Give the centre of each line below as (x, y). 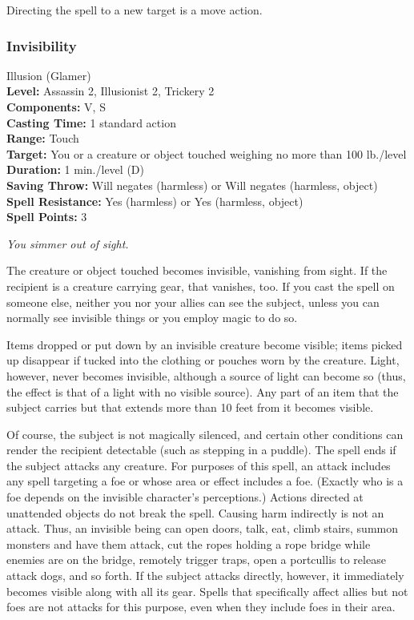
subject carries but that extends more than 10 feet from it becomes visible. (190, 407)
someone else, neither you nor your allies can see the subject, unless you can (193, 302)
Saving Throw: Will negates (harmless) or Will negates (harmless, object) (192, 185)
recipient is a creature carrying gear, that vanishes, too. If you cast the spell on (201, 286)
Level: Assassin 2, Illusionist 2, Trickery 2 (111, 91)
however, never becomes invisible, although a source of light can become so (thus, (206, 375)
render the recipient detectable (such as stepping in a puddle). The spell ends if (201, 450)
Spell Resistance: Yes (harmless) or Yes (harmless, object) (155, 201)
